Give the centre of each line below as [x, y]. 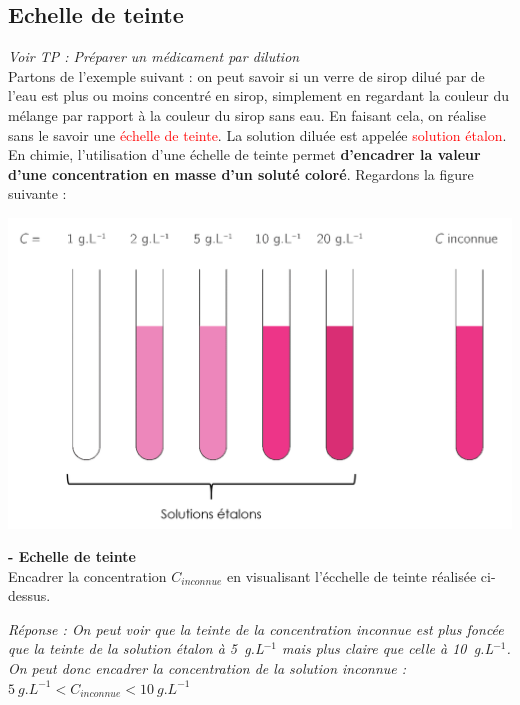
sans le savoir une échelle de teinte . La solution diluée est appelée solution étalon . [257, 134]
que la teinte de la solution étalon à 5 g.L [136, 648]
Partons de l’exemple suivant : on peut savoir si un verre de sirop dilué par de [246, 75]
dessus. [29, 595]
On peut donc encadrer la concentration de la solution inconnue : [207, 668]
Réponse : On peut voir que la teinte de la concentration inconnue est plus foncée [256, 628]
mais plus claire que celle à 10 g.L [388, 648]
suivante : [37, 193]
